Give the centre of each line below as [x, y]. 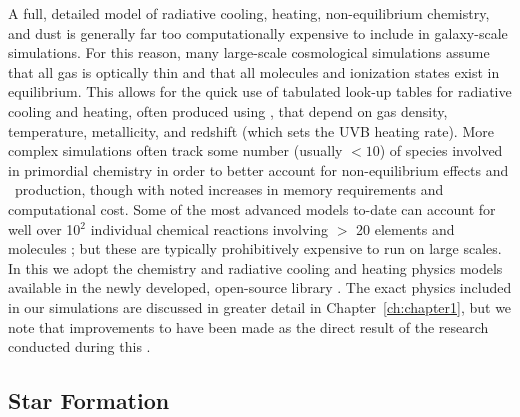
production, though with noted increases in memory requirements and [229, 189]
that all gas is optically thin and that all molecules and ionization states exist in [254, 71]
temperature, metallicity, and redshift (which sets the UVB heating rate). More [251, 130]
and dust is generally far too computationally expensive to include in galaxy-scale [258, 32]
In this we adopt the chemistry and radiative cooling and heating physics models [255, 267]
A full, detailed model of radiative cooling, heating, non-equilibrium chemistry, [249, 13]
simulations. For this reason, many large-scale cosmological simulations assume [249, 52]
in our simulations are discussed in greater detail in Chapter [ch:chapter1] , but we [260, 306]
